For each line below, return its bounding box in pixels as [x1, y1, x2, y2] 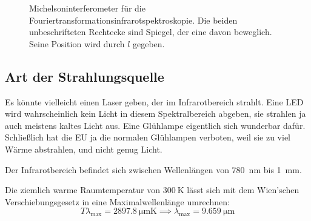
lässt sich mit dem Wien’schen [187, 183, 299, 196]
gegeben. [133, 37, 165, 50]
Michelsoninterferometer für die [29, 2, 145, 14]
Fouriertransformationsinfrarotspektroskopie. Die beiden [29, 13, 238, 26]
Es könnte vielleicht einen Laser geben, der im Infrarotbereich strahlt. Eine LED [5, 95, 304, 108]
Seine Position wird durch [29, 37, 125, 50]
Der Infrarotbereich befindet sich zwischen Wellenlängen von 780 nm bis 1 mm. [5, 163, 302, 176]
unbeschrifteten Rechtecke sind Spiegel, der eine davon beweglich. [29, 25, 272, 38]
